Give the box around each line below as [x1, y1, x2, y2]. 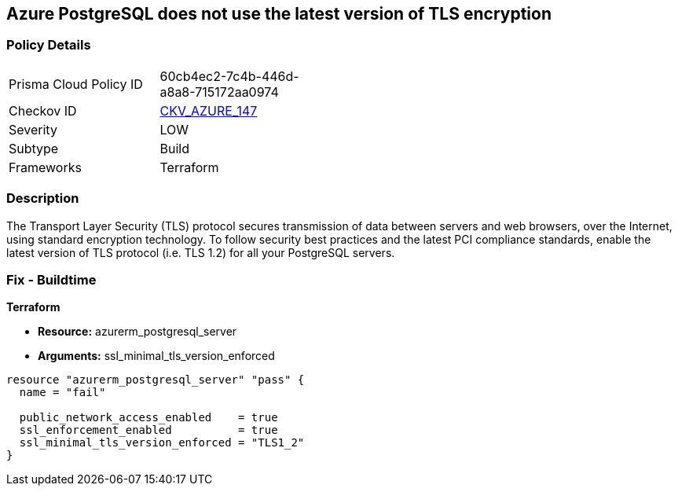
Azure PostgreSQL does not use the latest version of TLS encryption [6, 4, 552, 24]
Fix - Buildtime [6, 271, 97, 288]
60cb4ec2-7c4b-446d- [159, 68, 299, 84]
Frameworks [9, 159, 82, 175]
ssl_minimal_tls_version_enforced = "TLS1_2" [19, 436, 305, 450]
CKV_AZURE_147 [159, 102, 258, 119]
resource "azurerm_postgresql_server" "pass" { [6, 373, 305, 387]
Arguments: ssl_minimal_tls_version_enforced [38, 349, 275, 363]
